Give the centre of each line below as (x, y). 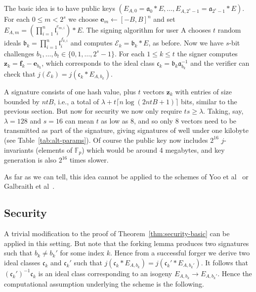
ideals (13, 43)
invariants (19, 149)
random (229, 29)
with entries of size (204, 91)
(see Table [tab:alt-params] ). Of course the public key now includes (106, 140)
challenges (19, 53)
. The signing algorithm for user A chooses (147, 29)
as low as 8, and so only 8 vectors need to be (169, 120)
